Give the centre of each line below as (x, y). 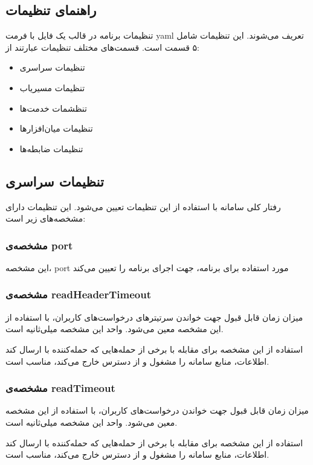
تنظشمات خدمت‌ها (53, 108)
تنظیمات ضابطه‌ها (51, 148)
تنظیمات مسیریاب (52, 87)
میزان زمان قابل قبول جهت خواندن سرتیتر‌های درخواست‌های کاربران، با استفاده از (154, 317)
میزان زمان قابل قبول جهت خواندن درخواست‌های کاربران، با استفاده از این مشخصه (157, 410)
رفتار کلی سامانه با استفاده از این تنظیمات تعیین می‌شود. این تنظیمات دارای (143, 206)
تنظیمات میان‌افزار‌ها (56, 128)
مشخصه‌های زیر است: (46, 218)
